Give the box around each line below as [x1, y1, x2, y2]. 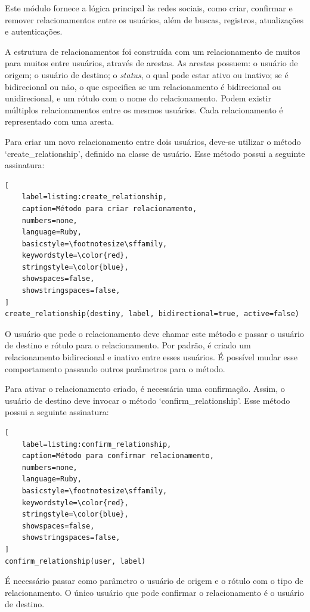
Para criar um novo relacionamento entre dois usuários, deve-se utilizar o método [5, 135, 301, 147]
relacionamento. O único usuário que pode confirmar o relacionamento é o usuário [5, 586, 304, 598]
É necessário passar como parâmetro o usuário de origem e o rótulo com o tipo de [5, 574, 303, 587]
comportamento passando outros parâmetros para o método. [5, 362, 225, 375]
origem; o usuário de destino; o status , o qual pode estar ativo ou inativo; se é [5, 68, 289, 81]
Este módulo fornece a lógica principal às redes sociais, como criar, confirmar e [5, 2, 293, 14]
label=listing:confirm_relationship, [21, 440, 172, 449]
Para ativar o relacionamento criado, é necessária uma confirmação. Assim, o [5, 382, 285, 395]
